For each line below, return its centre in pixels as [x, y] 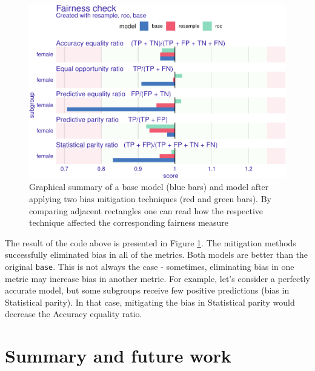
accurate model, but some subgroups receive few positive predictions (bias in [147, 290]
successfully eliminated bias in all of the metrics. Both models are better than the [157, 254]
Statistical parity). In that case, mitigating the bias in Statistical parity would [150, 302]
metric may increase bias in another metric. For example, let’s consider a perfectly [157, 278]
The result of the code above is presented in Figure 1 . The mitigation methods [151, 242]
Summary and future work [118, 356]
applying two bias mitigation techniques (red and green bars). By [150, 198]
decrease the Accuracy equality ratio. [74, 314]
